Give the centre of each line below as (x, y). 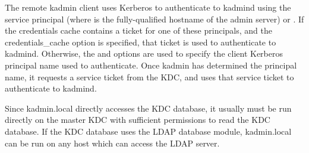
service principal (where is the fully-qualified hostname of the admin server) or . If (154, 19)
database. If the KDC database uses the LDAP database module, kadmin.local (148, 131)
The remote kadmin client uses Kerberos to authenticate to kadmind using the (148, 7)
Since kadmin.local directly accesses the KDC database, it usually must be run (148, 108)
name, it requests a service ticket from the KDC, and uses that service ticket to (149, 76)
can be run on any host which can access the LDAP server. (112, 143)
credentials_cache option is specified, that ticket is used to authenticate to (141, 42)
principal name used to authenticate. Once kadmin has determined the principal (151, 65)
